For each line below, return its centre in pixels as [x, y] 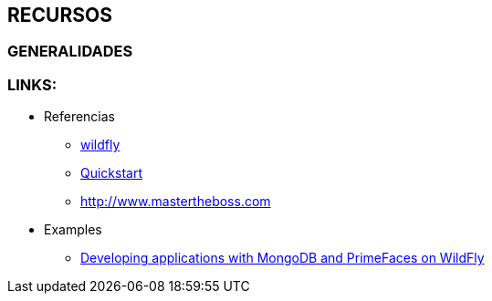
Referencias [80, 117]
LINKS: [32, 84]
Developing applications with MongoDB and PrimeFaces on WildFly [283, 258]
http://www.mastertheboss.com [176, 202]
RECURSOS [60, 15]
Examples [73, 230]
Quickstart [112, 173]
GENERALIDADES [70, 52]
